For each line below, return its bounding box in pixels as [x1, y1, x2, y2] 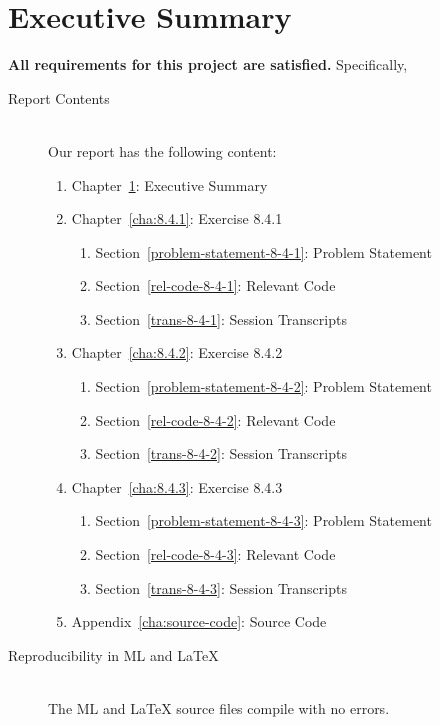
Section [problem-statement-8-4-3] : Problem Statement [95, 510, 432, 531]
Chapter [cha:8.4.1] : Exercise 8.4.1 [71, 208, 283, 229]
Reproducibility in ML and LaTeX [8, 644, 219, 665]
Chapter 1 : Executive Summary [71, 174, 268, 195]
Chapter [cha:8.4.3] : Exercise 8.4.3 [71, 476, 283, 497]
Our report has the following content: [48, 140, 277, 161]
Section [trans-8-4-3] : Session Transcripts [95, 577, 347, 598]
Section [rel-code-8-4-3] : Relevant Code [95, 544, 336, 565]
